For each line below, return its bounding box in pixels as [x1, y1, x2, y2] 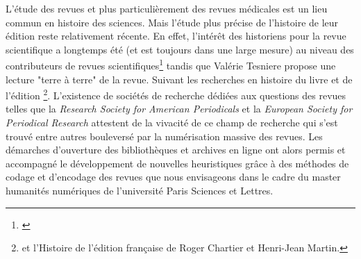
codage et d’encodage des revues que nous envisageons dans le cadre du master [6, 169, 341, 184]
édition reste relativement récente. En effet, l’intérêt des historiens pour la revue [6, 28, 346, 43]
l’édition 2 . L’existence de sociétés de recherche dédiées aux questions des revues [6, 86, 346, 102]
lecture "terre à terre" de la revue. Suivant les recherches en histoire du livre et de [6, 72, 353, 86]
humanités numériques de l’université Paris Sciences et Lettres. [6, 183, 274, 198]
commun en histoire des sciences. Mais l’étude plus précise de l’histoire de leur [6, 15, 339, 29]
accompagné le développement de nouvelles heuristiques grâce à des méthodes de [6, 156, 349, 170]
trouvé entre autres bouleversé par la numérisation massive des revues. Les [6, 128, 323, 143]
